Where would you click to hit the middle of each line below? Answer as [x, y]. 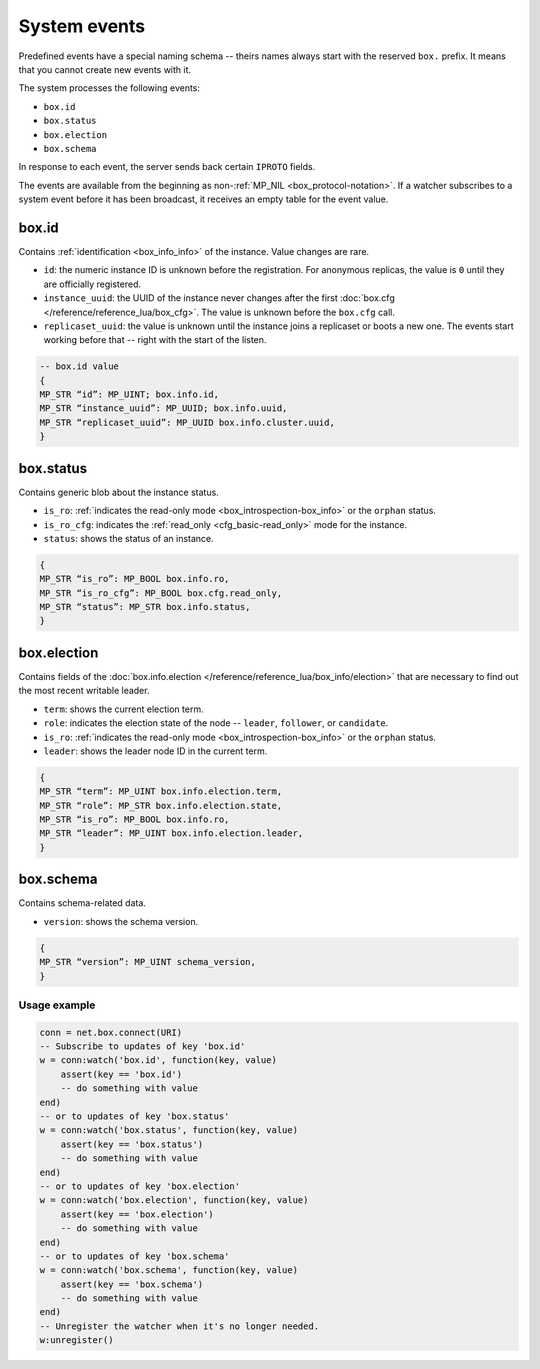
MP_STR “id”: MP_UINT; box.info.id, [129, 394]
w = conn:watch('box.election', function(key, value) [174, 1200]
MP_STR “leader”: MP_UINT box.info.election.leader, [171, 833]
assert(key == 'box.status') [132, 1144]
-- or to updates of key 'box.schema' [134, 1256]
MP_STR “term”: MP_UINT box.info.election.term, [161, 791]
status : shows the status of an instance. [128, 538]
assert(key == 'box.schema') [132, 1284]
